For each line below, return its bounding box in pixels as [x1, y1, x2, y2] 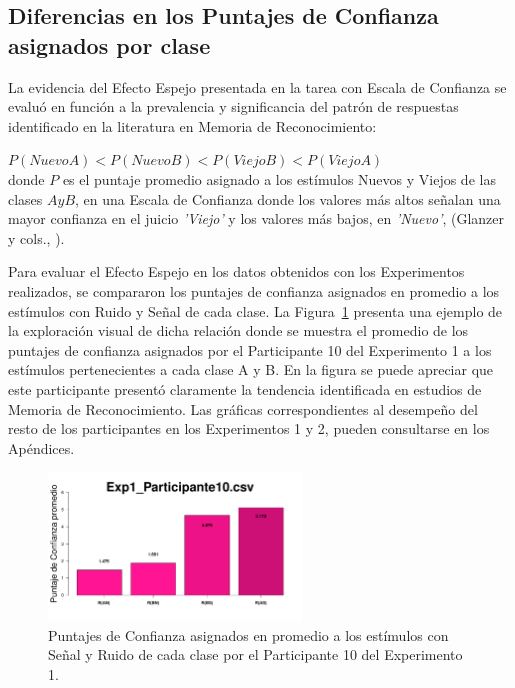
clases [8, 188, 43, 209]
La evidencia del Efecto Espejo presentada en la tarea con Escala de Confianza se [8, 76, 507, 97]
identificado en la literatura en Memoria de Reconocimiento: [8, 115, 377, 136]
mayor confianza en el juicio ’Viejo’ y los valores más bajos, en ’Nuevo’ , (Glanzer [8, 208, 505, 229]
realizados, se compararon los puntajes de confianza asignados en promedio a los [8, 280, 500, 301]
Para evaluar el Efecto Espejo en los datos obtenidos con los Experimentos [8, 261, 465, 282]
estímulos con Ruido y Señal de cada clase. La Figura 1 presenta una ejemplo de [8, 300, 503, 321]
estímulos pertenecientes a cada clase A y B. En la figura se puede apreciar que [8, 359, 494, 380]
